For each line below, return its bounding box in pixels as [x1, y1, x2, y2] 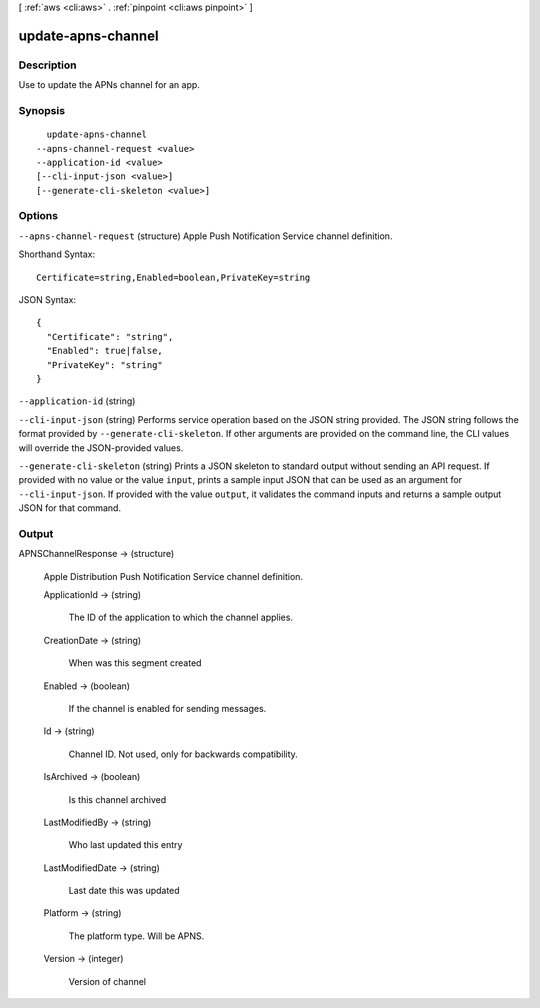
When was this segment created [68, 657, 202, 669]
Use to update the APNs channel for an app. [18, 79, 200, 91]
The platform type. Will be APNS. [68, 930, 205, 942]
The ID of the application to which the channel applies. [68, 611, 294, 624]
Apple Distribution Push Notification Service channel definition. [43, 570, 304, 582]
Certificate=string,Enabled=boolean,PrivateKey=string [36, 271, 311, 283]
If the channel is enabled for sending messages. [68, 702, 267, 714]
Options [18, 209, 59, 223]
